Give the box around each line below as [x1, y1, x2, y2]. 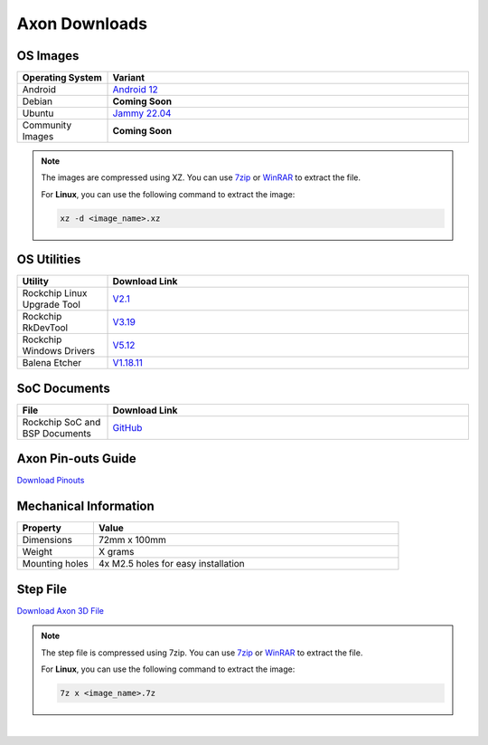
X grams [98, 546, 135, 559]
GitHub [112, 421, 143, 434]
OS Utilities [16, 252, 81, 267]
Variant [112, 72, 145, 84]
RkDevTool [22, 321, 68, 334]
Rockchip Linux [22, 287, 88, 300]
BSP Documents [22, 426, 92, 439]
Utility [22, 275, 50, 288]
